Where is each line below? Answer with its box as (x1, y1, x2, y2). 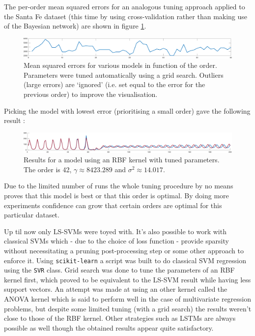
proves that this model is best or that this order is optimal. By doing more (4, 190, 229, 200)
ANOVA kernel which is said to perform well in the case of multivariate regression (4, 294, 252, 304)
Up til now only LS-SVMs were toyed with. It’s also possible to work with (4, 226, 227, 236)
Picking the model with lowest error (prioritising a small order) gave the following (4, 105, 251, 116)
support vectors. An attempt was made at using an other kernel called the (4, 284, 227, 294)
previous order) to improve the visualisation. (24, 89, 158, 99)
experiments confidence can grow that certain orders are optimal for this (4, 200, 222, 210)
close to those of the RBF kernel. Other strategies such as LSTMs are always (4, 313, 236, 323)
